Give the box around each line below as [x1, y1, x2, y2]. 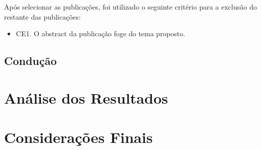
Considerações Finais [4, 127, 153, 147]
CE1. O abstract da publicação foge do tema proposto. [16, 28, 185, 39]
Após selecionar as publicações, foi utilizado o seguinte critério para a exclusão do [4, 2, 257, 12]
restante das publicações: [4, 11, 81, 22]
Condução [4, 53, 57, 68]
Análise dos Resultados [4, 87, 168, 108]
